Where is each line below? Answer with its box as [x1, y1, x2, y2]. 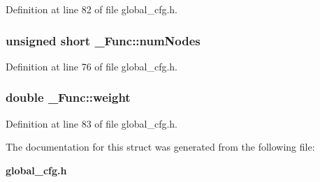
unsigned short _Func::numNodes [6, 31, 201, 49]
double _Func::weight [6, 89, 131, 106]
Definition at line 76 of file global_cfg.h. [6, 59, 178, 73]
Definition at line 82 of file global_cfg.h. [6, 2, 178, 16]
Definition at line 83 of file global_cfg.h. [6, 116, 178, 130]
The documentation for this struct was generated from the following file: [6, 139, 315, 154]
